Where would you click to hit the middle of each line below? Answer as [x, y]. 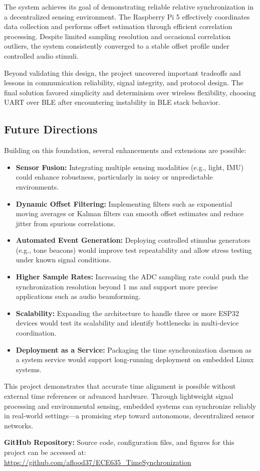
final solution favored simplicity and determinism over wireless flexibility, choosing [130, 92]
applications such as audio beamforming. [78, 296]
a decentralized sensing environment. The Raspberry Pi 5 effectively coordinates [127, 16]
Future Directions [51, 129]
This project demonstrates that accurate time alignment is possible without [120, 386]
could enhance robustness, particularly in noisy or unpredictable [114, 177]
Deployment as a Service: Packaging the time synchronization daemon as [134, 349]
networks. [19, 425]
